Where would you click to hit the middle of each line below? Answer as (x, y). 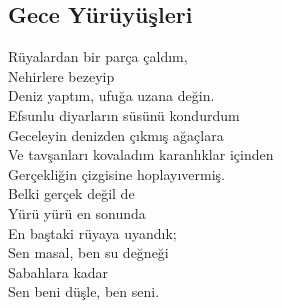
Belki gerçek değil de (71, 193)
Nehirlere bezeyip (61, 75)
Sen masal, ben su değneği (88, 252)
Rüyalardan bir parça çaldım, (98, 56)
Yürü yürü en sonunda (77, 212)
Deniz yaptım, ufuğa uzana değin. (111, 95)
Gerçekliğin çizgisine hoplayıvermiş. (116, 173)
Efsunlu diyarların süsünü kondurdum (124, 114)
